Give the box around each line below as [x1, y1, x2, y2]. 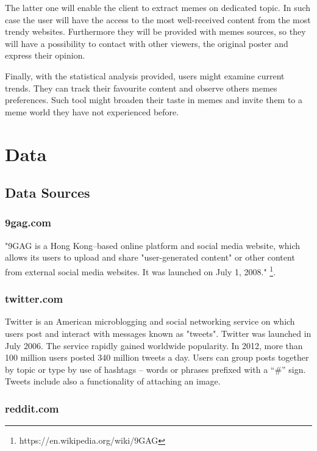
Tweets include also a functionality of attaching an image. [5, 375, 221, 388]
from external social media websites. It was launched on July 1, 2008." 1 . [5, 263, 276, 278]
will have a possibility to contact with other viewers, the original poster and [5, 37, 288, 49]
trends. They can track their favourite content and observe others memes [5, 81, 277, 94]
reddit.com [5, 400, 59, 416]
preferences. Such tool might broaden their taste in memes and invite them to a [5, 93, 303, 106]
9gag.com [5, 215, 52, 230]
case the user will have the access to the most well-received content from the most [5, 13, 311, 26]
